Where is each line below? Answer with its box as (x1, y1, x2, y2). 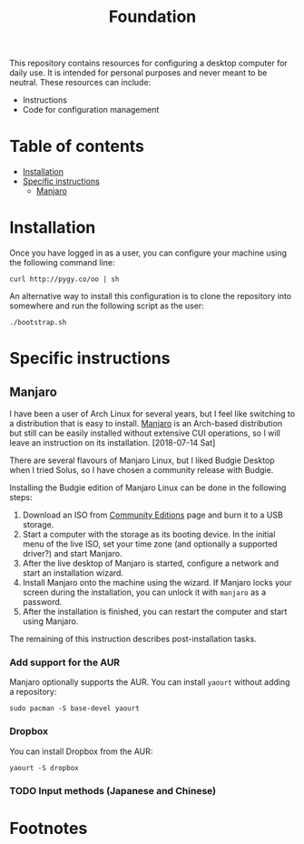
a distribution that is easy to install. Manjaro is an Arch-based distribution (9, 418, 283, 429)
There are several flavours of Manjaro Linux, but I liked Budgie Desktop (9, 455, 275, 466)
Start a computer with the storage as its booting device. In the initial (22, 529, 276, 540)
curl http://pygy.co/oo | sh (9, 275, 120, 284)
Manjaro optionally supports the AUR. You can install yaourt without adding (9, 677, 290, 688)
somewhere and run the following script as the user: (9, 300, 204, 311)
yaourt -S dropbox (9, 763, 79, 772)
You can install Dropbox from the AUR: (9, 746, 153, 757)
